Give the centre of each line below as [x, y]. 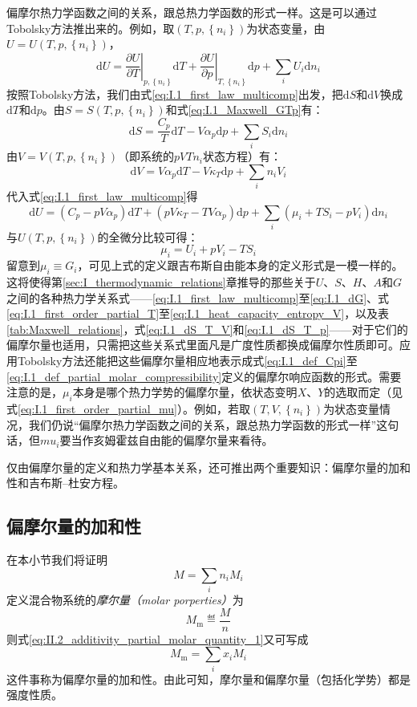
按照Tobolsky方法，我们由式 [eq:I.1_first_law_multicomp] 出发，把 [175, 93]
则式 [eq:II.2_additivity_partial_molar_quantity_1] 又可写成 [158, 638]
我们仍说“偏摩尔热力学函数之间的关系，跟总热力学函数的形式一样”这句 [214, 424]
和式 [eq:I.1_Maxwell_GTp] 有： [245, 110]
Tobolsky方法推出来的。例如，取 [91, 28]
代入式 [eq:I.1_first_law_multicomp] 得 [102, 195]
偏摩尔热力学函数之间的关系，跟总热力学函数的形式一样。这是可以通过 [192, 12]
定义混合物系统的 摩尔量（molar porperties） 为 [125, 600]
